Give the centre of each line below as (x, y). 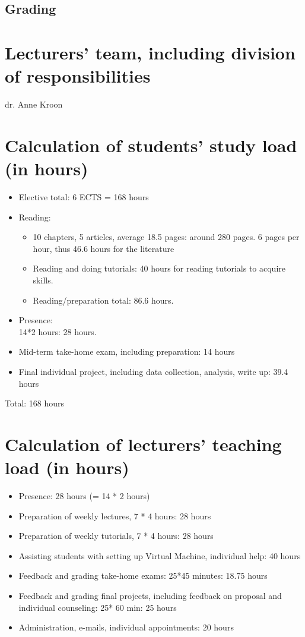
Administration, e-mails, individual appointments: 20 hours (126, 627)
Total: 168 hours (35, 403)
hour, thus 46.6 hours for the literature (104, 248)
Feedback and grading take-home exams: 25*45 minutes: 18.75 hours (143, 575)
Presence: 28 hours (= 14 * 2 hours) (84, 496)
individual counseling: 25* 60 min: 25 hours (98, 607)
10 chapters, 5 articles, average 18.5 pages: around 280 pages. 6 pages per (166, 237)
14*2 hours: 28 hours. (58, 331)
